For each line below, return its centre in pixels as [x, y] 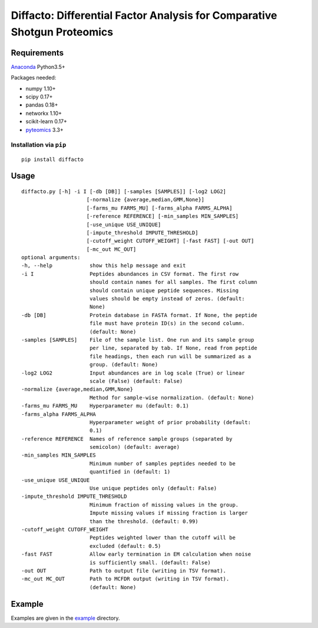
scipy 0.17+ [39, 97]
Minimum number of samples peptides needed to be [162, 463]
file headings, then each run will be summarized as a [170, 356]
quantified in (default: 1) [130, 472]
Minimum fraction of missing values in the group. [164, 505]
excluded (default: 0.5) [125, 546]
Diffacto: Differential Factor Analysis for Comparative [144, 15]
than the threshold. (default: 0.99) [144, 521]
